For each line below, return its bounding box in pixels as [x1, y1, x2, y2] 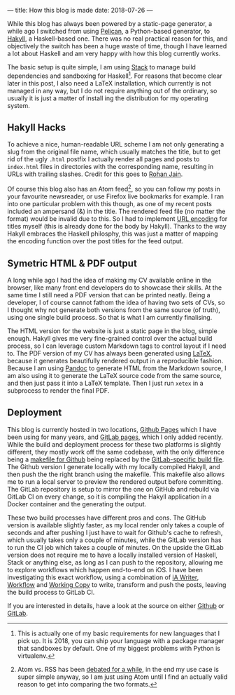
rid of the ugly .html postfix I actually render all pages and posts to [7, 155, 200, 163]
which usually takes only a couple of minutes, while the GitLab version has [7, 536, 222, 544]
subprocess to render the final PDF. [7, 386, 110, 395]
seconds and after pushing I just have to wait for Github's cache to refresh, [7, 528, 223, 537]
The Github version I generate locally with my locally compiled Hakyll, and [7, 462, 220, 471]
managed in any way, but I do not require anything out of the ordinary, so [7, 86, 218, 95]
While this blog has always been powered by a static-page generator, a [7, 20, 213, 27]
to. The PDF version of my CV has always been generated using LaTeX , [7, 349, 213, 357]
